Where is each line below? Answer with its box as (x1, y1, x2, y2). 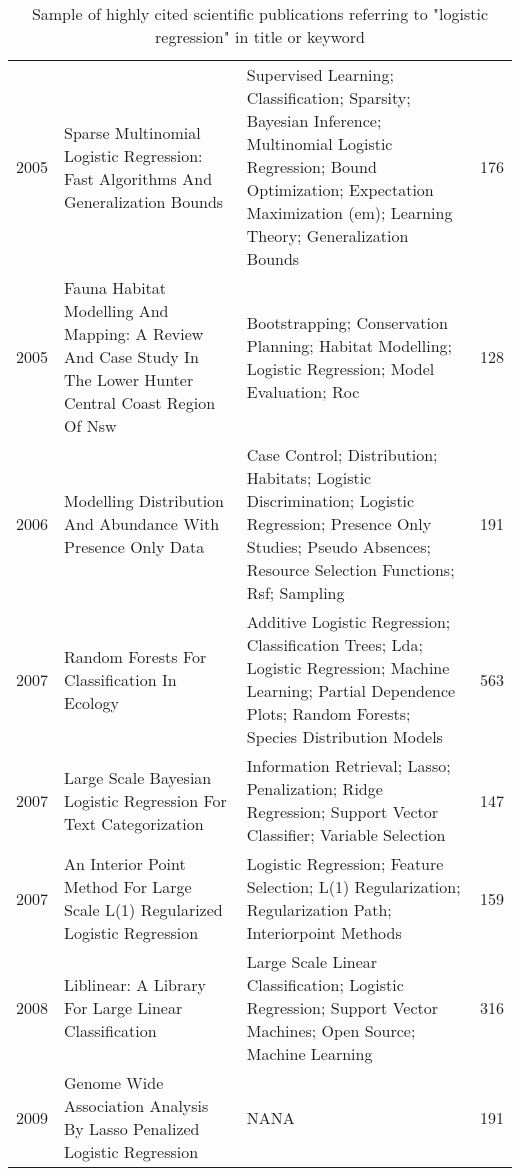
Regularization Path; (246, 898, 392, 921)
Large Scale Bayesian (64, 765, 212, 789)
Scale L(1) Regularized (64, 898, 223, 921)
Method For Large (64, 875, 192, 898)
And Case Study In (64, 345, 199, 368)
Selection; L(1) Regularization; (246, 875, 461, 898)
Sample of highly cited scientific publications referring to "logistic (31, 2, 489, 25)
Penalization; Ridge (246, 777, 383, 800)
